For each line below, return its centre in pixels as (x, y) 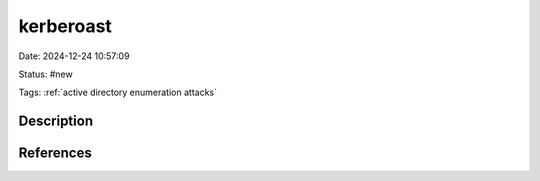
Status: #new (46, 74)
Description (56, 121)
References (55, 153)
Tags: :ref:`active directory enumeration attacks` (117, 92)
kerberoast (65, 26)
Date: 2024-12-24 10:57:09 (74, 56)
